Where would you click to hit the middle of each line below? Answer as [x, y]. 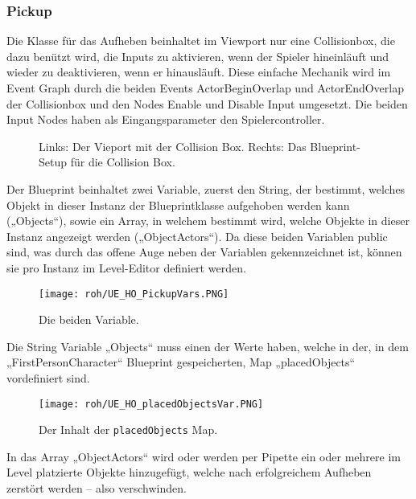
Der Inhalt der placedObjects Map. [128, 429]
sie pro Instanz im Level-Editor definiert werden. [126, 267]
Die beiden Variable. [89, 319]
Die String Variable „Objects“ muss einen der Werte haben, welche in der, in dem [208, 346]
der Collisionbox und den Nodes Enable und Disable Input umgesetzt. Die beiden [207, 103]
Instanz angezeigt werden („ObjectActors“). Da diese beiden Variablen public [197, 236]
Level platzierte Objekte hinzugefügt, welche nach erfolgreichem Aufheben [189, 472]
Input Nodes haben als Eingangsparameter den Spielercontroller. [166, 119]
